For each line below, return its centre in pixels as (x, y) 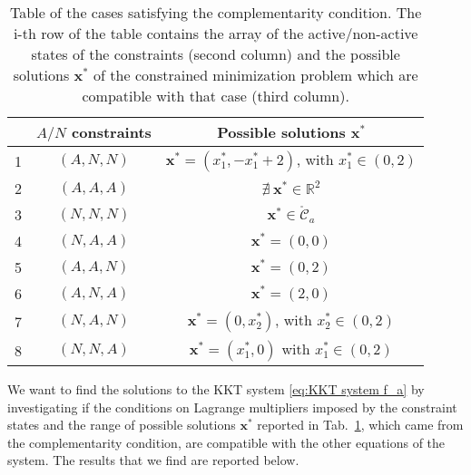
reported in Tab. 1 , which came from (360, 425)
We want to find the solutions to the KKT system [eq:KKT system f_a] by (216, 389)
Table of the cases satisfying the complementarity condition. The (216, 12)
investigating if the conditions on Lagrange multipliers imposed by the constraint (232, 407)
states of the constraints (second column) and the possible (216, 54)
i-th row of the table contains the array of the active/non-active (216, 33)
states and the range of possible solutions (122, 425)
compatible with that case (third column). (216, 96)
